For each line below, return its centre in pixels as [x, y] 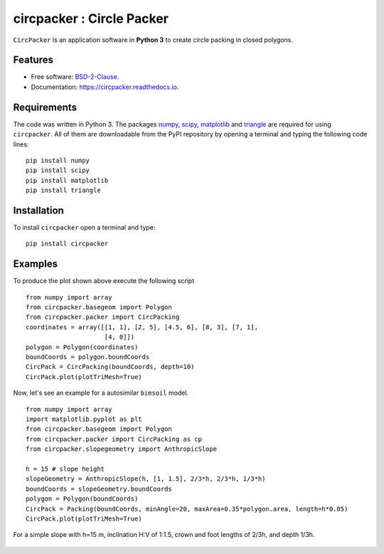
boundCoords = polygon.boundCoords [88, 357]
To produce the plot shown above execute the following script [104, 281]
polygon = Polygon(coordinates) [82, 347]
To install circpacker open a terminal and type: [84, 227]
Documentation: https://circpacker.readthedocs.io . [105, 87]
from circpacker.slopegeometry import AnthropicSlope [121, 449]
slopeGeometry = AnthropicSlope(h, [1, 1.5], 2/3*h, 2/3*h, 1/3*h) [146, 479]
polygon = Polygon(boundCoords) [82, 499]
